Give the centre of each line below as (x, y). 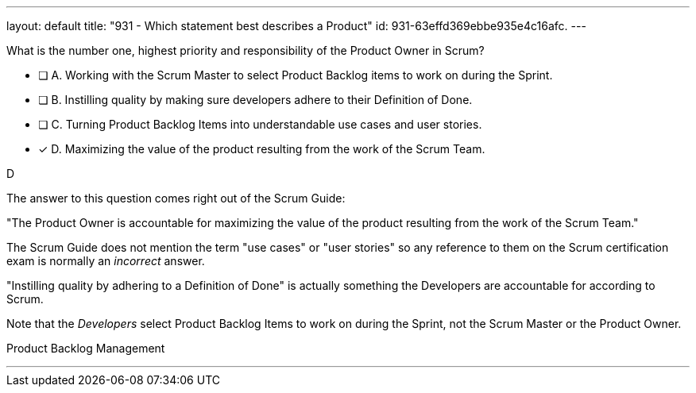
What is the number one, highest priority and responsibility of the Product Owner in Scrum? (246, 50)
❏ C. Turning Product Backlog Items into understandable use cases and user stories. (260, 124)
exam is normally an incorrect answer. (106, 261)
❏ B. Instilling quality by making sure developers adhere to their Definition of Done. (255, 100)
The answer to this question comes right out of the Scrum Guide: (176, 198)
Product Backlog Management (86, 348)
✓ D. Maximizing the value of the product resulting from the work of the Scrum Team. (262, 149)
